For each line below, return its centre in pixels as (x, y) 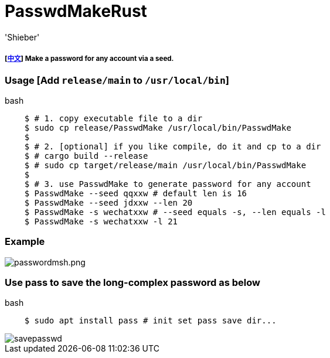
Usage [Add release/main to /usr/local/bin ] (117, 80)
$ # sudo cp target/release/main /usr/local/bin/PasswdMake (165, 165)
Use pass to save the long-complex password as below (132, 283)
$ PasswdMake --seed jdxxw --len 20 (108, 202)
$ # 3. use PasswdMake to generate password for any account (168, 184)
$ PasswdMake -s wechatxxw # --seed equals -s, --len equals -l (175, 212)
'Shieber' (22, 37)
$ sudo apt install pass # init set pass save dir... (150, 321)
